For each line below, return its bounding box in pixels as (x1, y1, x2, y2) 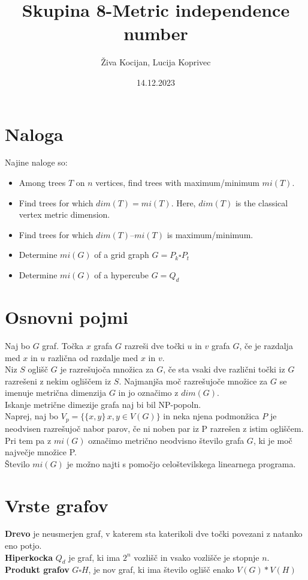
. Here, (171, 196, 196, 209)
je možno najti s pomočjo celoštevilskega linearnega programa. (67, 457, 296, 470)
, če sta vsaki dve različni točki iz (163, 363, 285, 375)
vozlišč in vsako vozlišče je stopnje (134, 551, 259, 563)
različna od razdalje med (48, 351, 138, 363)
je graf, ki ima (68, 551, 120, 563)
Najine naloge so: (5, 156, 68, 169)
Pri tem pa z (5, 434, 52, 446)
